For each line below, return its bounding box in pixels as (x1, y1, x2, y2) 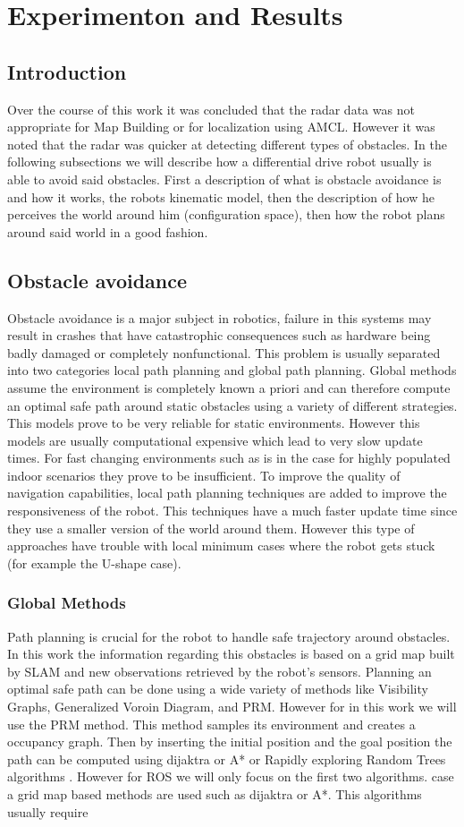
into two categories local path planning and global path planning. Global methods (7, 361, 457, 379)
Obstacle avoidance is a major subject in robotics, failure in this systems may (7, 308, 432, 327)
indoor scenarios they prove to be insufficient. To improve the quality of (7, 465, 401, 484)
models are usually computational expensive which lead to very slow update (7, 431, 423, 449)
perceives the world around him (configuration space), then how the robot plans (7, 205, 445, 224)
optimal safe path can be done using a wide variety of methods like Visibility (7, 679, 428, 698)
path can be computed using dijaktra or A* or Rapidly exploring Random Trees (7, 749, 446, 768)
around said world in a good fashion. (7, 222, 208, 241)
